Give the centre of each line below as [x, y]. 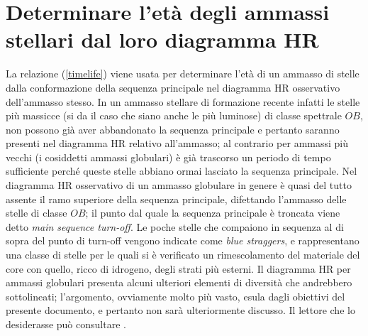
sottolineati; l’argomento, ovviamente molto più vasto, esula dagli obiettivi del [175, 296]
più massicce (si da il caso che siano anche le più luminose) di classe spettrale [174, 115]
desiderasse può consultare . [66, 324]
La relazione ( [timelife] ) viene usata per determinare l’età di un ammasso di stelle [183, 74]
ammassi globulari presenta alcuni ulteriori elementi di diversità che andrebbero [179, 282]
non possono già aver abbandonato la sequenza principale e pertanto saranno [173, 129]
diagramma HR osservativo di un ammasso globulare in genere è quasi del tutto [179, 185]
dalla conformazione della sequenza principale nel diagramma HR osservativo [173, 87]
